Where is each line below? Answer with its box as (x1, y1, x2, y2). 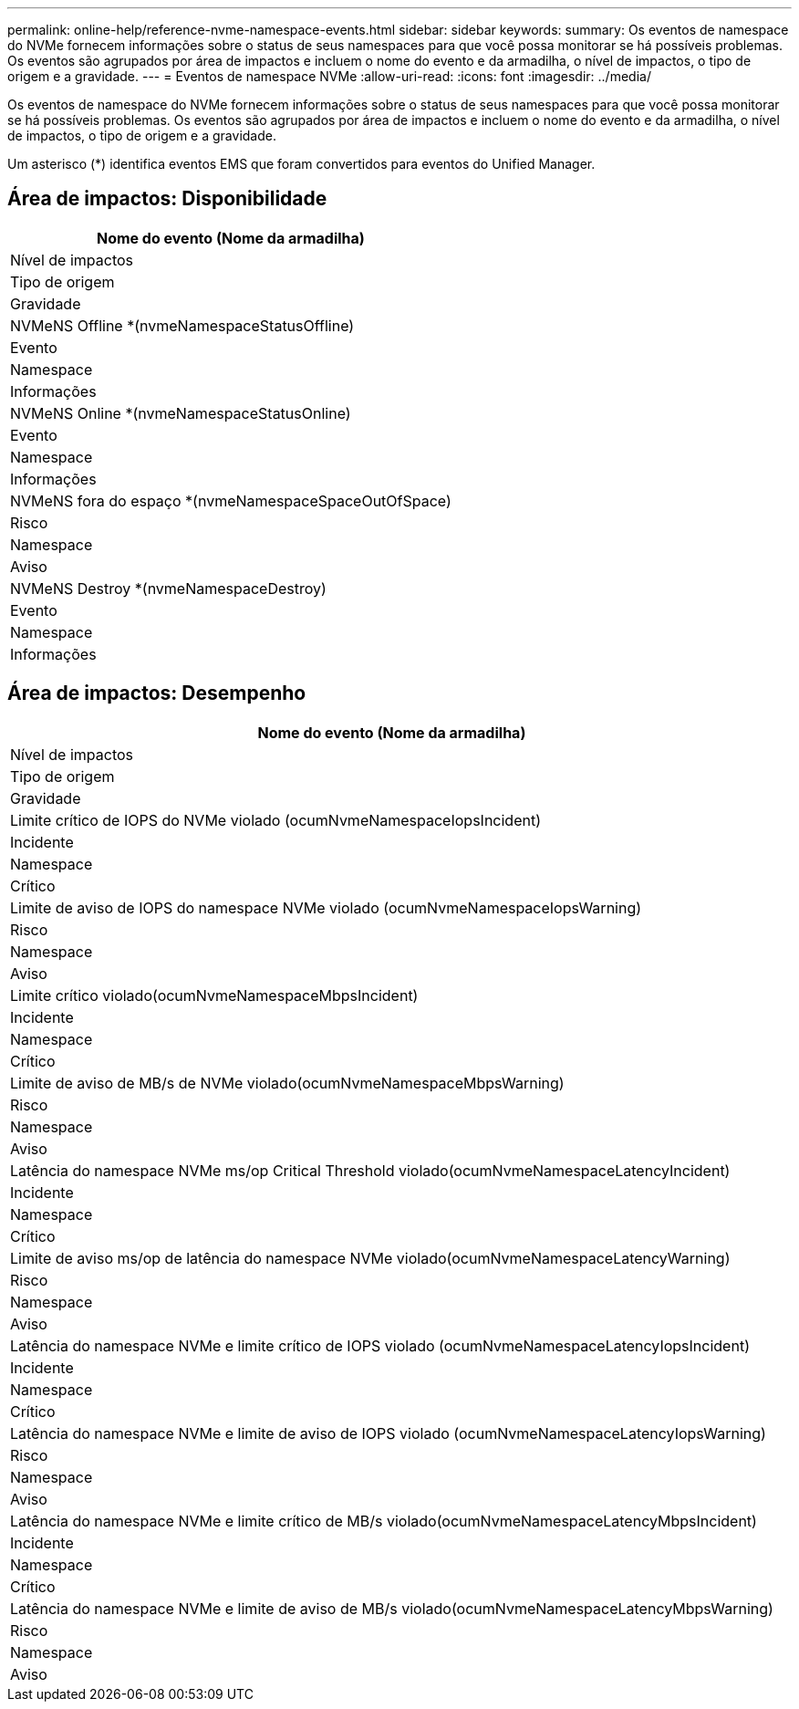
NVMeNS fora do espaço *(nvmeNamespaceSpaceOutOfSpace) (10, 491, 451, 510)
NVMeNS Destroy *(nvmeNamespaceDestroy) (10, 578, 327, 598)
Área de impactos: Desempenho (7, 682, 306, 705)
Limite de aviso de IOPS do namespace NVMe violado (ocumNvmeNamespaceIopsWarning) (10, 898, 642, 917)
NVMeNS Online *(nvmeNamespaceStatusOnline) (10, 403, 351, 422)
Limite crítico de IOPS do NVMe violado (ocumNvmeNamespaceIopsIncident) (10, 810, 541, 829)
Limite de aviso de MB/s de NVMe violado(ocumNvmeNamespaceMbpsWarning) (10, 1073, 565, 1092)
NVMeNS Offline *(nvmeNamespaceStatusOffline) (10, 316, 355, 335)
